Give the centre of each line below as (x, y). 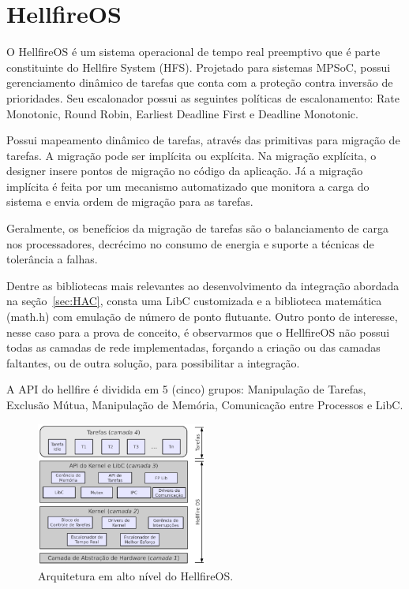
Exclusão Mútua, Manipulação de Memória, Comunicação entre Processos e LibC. (205, 404)
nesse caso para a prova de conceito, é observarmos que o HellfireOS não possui (198, 332)
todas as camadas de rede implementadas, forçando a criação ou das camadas (193, 347)
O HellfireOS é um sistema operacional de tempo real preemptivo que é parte (193, 52)
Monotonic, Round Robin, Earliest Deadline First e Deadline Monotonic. (182, 113)
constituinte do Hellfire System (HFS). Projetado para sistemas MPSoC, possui (199, 67)
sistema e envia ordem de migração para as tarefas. (130, 201)
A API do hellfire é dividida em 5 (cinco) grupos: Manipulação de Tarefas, (186, 389)
